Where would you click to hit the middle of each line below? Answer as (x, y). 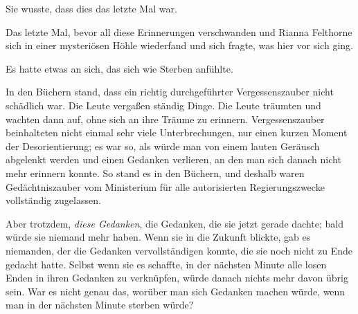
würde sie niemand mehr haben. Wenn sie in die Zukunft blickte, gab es (158, 237)
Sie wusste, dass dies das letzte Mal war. (91, 8)
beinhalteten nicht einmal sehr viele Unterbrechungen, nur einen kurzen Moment (177, 132)
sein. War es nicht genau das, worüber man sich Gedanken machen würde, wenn (176, 291)
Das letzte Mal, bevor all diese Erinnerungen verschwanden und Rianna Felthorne (179, 31)
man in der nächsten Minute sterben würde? (100, 305)
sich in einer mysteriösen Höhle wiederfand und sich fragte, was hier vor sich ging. (179, 45)
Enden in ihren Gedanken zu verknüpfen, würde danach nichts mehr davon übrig (177, 278)
